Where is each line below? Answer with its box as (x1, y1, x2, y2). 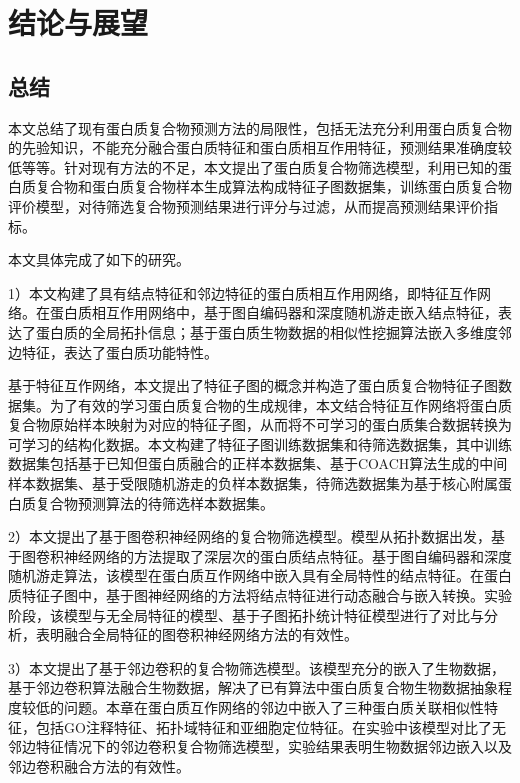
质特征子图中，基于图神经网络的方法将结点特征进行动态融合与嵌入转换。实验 (8, 585, 512, 606)
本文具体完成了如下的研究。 (8, 249, 190, 270)
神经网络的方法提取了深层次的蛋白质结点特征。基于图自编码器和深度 (63, 545, 512, 566)
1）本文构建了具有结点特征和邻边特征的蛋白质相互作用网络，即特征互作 (8, 282, 477, 303)
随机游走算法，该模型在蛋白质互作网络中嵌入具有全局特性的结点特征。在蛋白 (8, 565, 512, 586)
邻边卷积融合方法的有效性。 (8, 755, 190, 776)
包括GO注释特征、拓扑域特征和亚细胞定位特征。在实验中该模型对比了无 (35, 716, 506, 737)
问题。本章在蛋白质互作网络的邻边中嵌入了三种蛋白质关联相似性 (63, 697, 484, 718)
